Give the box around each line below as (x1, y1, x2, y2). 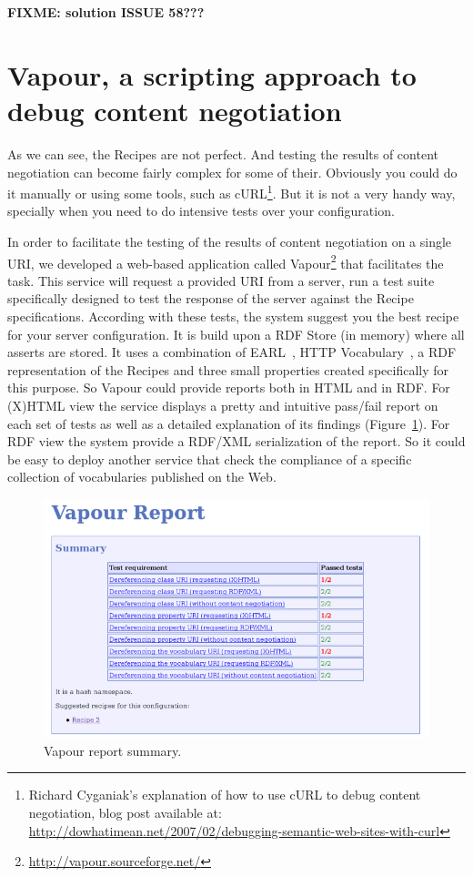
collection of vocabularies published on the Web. (7, 467, 277, 486)
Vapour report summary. (44, 740, 182, 760)
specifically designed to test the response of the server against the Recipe (7, 289, 414, 308)
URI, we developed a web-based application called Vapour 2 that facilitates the (7, 250, 444, 272)
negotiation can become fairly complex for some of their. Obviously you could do (7, 162, 458, 181)
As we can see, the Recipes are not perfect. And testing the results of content (7, 144, 438, 163)
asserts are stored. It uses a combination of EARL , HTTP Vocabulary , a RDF (7, 342, 457, 362)
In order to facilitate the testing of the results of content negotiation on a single (7, 231, 452, 250)
